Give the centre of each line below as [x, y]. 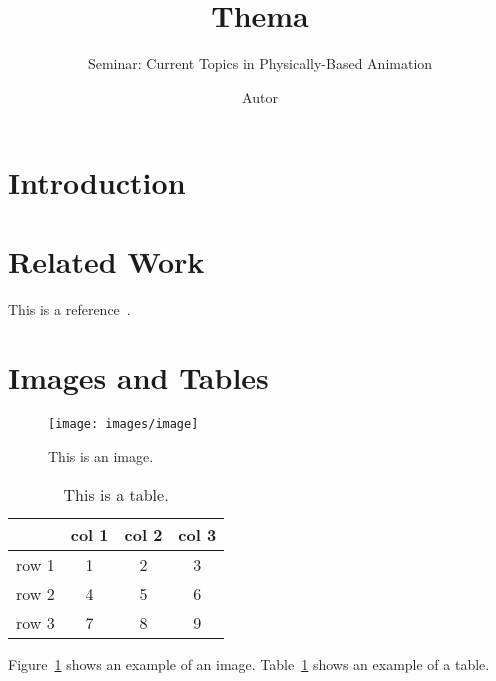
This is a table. [116, 494]
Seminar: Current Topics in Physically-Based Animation [260, 63]
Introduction [97, 182]
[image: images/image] [123, 424]
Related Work [106, 260]
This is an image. [101, 456]
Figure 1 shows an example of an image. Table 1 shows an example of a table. [249, 663]
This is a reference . [69, 308]
